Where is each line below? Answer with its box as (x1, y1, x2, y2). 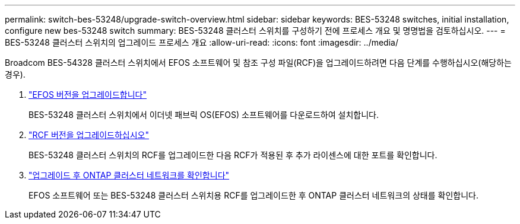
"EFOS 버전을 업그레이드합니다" (28, 89, 147, 100)
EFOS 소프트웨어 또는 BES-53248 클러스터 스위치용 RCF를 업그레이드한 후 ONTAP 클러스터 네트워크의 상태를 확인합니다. (28, 190, 478, 200)
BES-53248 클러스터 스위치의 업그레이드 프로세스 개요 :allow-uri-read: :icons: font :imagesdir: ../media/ (5, 37, 398, 47)
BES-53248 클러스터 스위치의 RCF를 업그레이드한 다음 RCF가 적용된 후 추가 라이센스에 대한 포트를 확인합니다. (28, 150, 437, 160)
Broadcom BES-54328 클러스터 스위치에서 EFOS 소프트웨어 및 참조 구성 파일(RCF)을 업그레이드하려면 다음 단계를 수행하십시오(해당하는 (5, 57, 512, 68)
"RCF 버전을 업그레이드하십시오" (28, 130, 149, 140)
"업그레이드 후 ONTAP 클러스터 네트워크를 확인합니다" (28, 170, 230, 180)
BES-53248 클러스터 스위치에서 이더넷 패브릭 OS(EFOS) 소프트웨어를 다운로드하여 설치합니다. (28, 110, 379, 120)
